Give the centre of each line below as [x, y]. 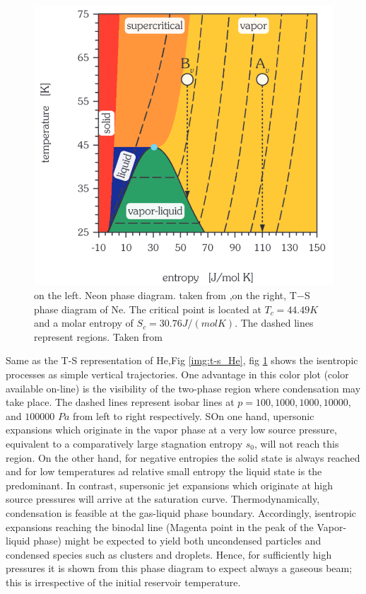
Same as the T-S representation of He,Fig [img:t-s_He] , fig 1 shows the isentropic [182, 360]
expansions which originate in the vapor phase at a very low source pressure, [171, 430]
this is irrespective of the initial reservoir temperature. [123, 582]
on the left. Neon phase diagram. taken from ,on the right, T [165, 295]
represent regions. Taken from [98, 336]
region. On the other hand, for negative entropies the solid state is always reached [183, 457]
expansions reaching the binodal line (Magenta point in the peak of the [160, 526]
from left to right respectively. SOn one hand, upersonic [193, 415]
